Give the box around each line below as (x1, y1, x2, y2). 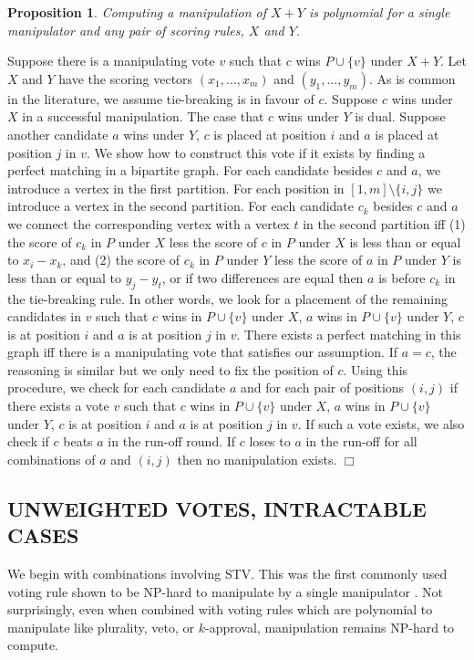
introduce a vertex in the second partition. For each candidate (7, 196, 355, 215)
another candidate (7, 124, 108, 143)
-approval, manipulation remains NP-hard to (205, 617, 455, 636)
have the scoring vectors (58, 68, 193, 88)
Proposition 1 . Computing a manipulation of (7, 3, 267, 21)
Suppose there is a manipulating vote (7, 51, 215, 70)
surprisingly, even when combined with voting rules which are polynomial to (7, 600, 433, 619)
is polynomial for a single (308, 3, 450, 21)
